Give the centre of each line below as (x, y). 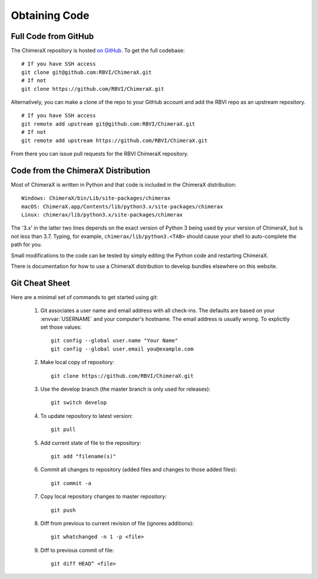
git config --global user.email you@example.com (122, 349)
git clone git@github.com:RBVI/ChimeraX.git (87, 72)
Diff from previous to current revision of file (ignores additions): (117, 523)
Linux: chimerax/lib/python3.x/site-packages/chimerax (102, 215)
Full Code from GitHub (52, 36)
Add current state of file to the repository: (91, 443)
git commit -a (71, 483)
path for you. (26, 244)
